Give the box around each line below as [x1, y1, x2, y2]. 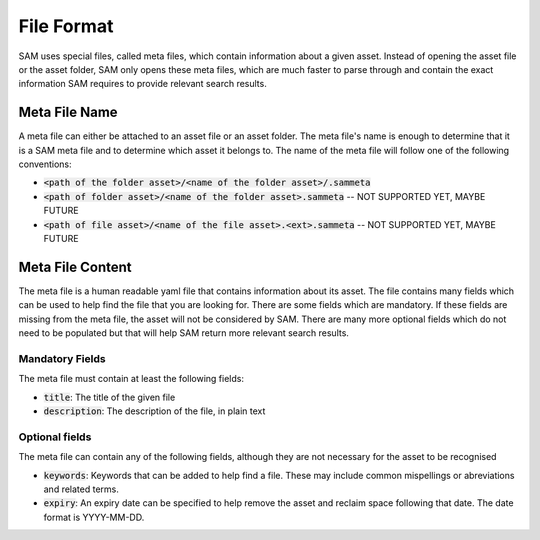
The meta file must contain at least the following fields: [18, 373, 245, 385]
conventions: [18, 158, 72, 170]
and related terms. [43, 483, 119, 495]
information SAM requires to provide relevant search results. [18, 78, 267, 90]
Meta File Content [18, 258, 132, 275]
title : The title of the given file [43, 391, 176, 403]
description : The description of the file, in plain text [43, 405, 266, 417]
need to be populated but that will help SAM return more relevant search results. [18, 327, 350, 339]
